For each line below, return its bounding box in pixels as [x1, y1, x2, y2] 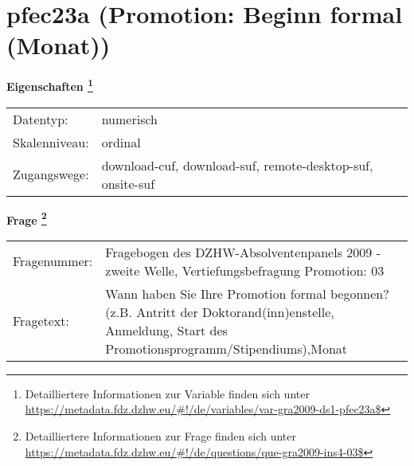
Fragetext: [13, 311, 69, 331]
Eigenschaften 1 [6, 76, 93, 94]
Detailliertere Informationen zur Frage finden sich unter [25, 428, 297, 444]
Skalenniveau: [13, 132, 89, 151]
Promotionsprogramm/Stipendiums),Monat [105, 339, 348, 358]
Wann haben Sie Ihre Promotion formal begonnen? [105, 284, 389, 303]
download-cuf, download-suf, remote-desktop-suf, [101, 155, 373, 174]
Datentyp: [13, 109, 68, 128]
